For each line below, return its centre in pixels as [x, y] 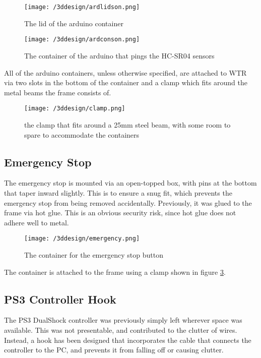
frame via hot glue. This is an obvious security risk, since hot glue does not [120, 213]
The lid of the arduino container [74, 23]
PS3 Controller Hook [60, 299]
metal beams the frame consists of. [58, 92]
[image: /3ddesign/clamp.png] [75, 109]
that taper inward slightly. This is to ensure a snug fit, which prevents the [118, 192]
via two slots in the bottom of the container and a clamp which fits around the [126, 82]
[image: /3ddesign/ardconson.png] [82, 40]
